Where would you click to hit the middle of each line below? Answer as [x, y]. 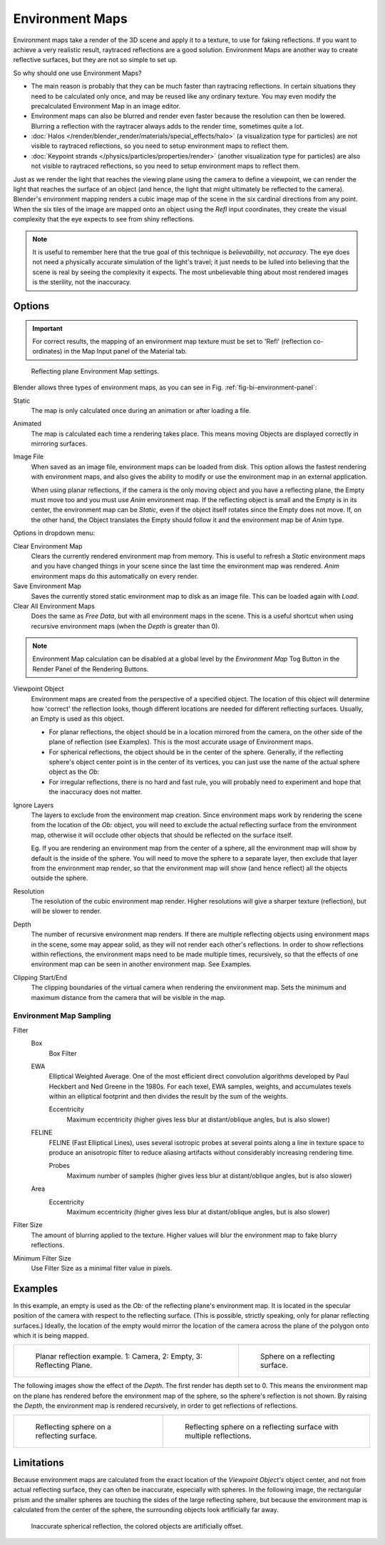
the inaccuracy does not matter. [96, 792]
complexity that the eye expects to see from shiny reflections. [104, 219]
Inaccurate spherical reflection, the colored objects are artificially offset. [137, 1526]
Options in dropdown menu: [54, 533]
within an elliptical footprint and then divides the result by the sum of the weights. [168, 1096]
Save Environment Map [47, 586]
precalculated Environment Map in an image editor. [106, 106]
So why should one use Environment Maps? [77, 73]
